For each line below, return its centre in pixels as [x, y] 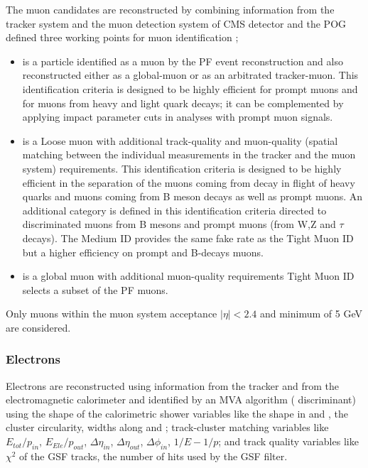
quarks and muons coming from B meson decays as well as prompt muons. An [193, 196]
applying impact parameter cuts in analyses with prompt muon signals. [178, 117]
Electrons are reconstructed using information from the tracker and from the [173, 385]
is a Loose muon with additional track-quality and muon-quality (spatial [180, 140]
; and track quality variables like [288, 441]
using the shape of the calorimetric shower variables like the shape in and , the [177, 413]
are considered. [38, 327]
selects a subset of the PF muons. [95, 289]
